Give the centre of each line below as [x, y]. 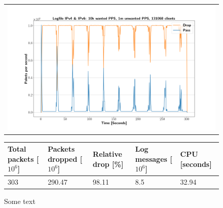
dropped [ [65, 159]
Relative [107, 153]
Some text [20, 201]
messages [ [154, 159]
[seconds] [196, 164]
